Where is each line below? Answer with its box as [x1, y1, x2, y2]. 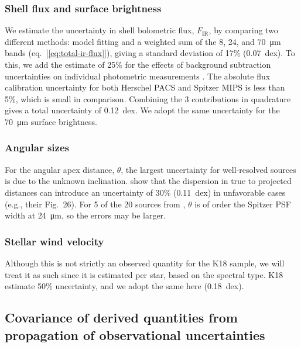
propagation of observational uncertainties [5, 325, 265, 343]
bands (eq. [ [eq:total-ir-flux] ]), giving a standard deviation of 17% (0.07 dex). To [5, 47, 295, 59]
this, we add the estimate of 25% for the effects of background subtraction [5, 58, 271, 70]
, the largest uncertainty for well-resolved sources [121, 163, 296, 175]
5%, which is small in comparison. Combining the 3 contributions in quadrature [5, 92, 291, 105]
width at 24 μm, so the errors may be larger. [5, 209, 166, 221]
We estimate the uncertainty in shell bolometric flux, [5, 24, 194, 36]
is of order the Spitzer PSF [194, 197, 291, 210]
